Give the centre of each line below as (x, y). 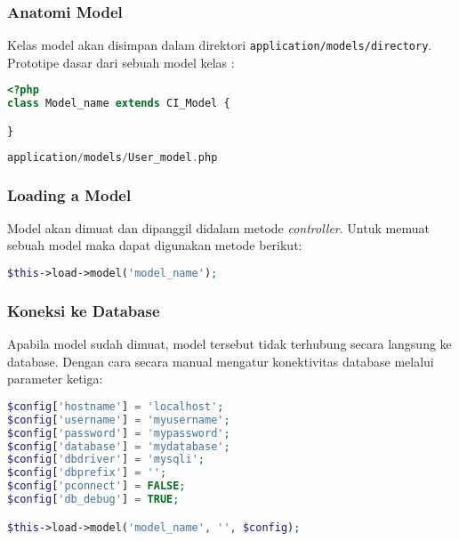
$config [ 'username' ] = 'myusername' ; (119, 420)
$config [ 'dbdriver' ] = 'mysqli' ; (106, 460)
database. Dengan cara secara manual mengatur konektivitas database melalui (221, 361)
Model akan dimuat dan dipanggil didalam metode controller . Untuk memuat (218, 227)
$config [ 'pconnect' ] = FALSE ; (97, 486)
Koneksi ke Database (84, 310)
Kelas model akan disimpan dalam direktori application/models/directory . (220, 45)
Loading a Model (69, 194)
